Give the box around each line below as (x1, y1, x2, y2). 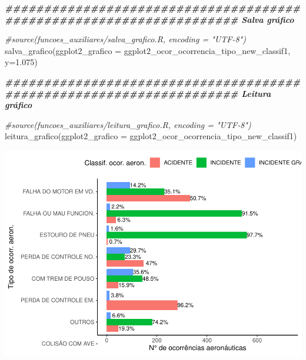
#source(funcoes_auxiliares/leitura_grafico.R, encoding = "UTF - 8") (5, 118, 251, 130)
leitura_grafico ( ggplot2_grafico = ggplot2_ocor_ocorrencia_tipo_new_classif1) (5, 130, 297, 142)
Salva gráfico (241, 13, 294, 25)
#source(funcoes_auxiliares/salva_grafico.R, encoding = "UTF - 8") (5, 33, 246, 45)
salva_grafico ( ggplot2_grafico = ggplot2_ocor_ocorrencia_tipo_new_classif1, (5, 44, 291, 56)
